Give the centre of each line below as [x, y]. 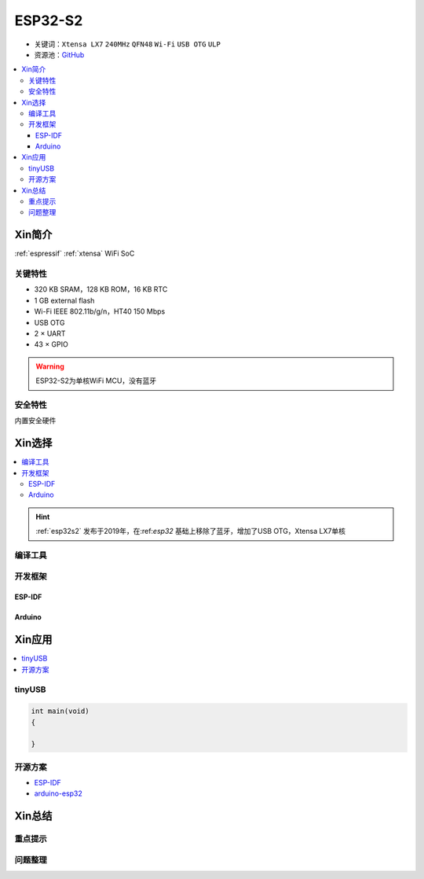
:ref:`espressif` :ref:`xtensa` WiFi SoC [75, 254]
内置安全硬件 [35, 421]
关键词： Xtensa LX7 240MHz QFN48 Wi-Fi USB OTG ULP [128, 44]
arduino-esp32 [58, 793]
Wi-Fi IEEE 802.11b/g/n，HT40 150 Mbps [100, 311]
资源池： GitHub [59, 54]
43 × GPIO [51, 344]
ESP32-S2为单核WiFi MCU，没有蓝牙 [96, 381]
